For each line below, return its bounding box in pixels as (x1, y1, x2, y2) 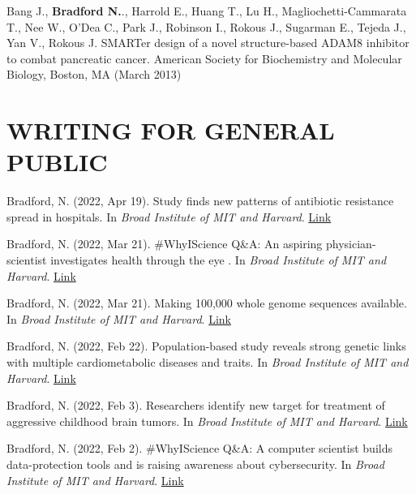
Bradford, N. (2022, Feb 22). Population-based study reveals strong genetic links (6, 337, 406, 354)
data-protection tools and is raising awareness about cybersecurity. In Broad (6, 456, 384, 472)
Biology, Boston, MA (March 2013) (6, 66, 182, 83)
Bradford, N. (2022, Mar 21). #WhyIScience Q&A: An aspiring (6, 235, 323, 252)
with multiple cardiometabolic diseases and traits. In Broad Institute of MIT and (6, 354, 409, 371)
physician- (326, 235, 376, 252)
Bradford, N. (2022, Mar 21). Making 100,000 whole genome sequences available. (6, 294, 407, 311)
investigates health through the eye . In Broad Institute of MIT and (50, 251, 387, 268)
